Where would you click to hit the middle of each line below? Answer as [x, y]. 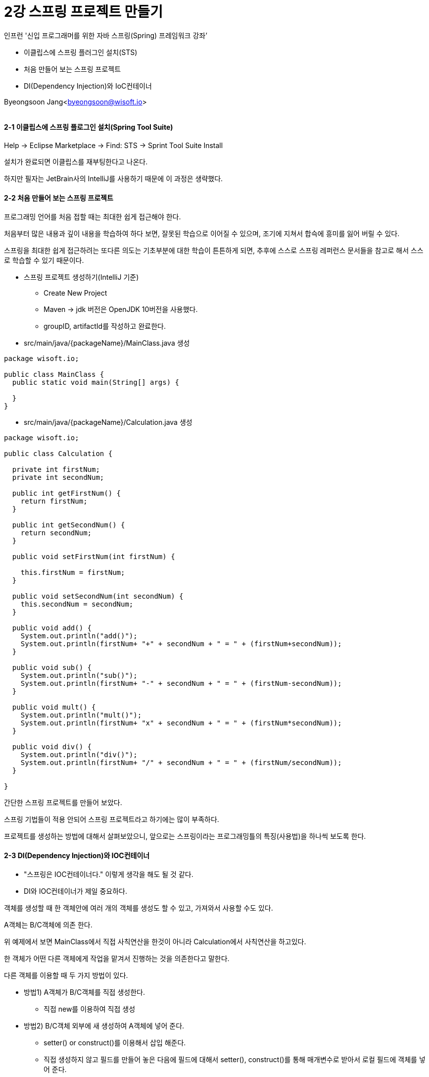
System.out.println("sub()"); [79, 676]
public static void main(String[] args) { [96, 383]
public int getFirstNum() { [67, 493]
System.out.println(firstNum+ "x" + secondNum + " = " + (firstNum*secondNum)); [181, 723]
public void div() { [52, 747]
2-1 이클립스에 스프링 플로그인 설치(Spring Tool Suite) [89, 127]
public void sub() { [52, 668]
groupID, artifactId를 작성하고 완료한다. [105, 326]
